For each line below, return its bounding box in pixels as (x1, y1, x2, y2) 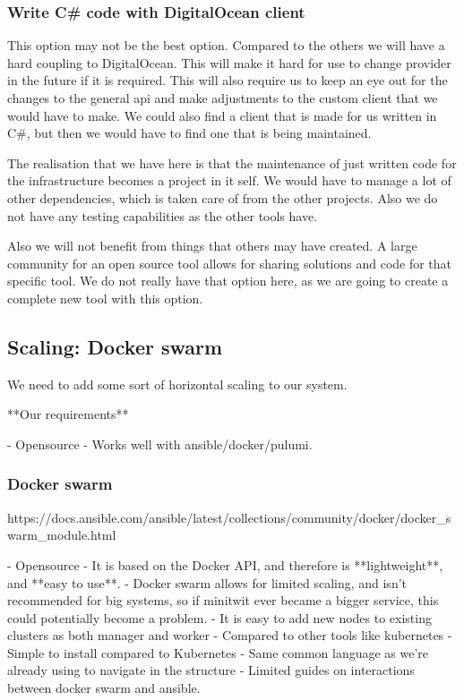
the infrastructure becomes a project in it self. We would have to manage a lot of (7, 171, 451, 190)
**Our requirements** (7, 405, 129, 423)
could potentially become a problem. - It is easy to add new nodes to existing (7, 608, 432, 627)
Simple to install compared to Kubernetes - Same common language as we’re (7, 643, 429, 662)
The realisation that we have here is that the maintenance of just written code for (7, 153, 457, 172)
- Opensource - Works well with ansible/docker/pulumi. (7, 434, 313, 453)
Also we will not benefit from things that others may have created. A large (7, 236, 417, 255)
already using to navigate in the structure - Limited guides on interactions (7, 661, 415, 679)
